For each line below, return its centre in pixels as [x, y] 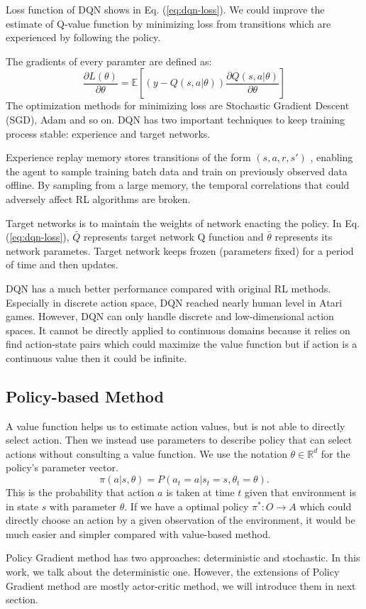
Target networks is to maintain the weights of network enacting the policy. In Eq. [183, 223]
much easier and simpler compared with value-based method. [138, 533]
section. [22, 599]
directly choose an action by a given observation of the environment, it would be [181, 520]
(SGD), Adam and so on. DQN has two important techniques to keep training [175, 119]
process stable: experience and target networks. [108, 133]
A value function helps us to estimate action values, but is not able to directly [176, 426]
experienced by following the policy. [83, 37]
